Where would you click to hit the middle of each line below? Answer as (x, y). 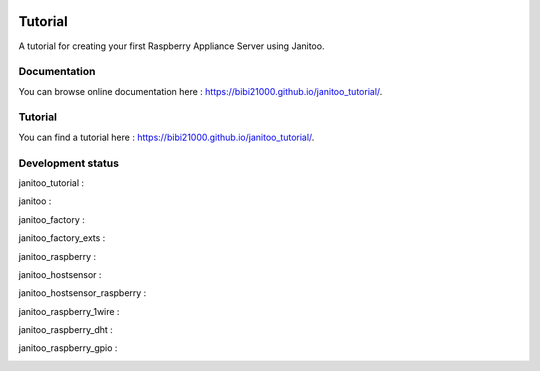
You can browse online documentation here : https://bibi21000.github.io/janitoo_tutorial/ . (200, 91)
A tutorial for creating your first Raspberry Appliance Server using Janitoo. (171, 46)
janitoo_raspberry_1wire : (69, 311)
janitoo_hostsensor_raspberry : (82, 293)
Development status (69, 163)
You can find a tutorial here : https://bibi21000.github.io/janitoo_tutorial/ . (166, 137)
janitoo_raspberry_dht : (66, 330)
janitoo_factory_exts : (62, 238)
